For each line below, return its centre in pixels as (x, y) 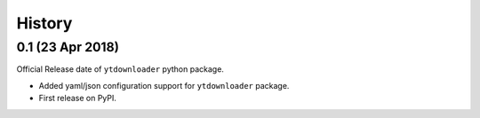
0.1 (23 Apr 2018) (68, 47)
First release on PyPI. (78, 98)
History (44, 23)
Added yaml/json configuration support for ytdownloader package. (164, 85)
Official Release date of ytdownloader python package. (120, 69)
